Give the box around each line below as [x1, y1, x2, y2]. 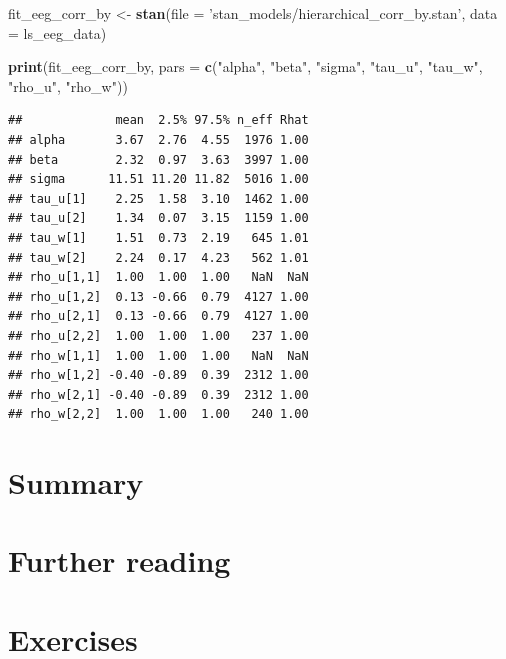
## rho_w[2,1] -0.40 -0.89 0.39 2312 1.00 [8, 387, 309, 402]
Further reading [8, 540, 231, 581]
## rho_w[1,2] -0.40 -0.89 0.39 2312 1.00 [8, 368, 309, 383]
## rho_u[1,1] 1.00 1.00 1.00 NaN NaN [8, 270, 309, 285]
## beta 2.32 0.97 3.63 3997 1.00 [8, 152, 309, 167]
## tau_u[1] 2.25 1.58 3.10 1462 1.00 [8, 191, 309, 206]
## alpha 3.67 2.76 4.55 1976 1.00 [8, 132, 309, 147]
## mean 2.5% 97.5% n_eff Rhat [8, 113, 309, 128]
